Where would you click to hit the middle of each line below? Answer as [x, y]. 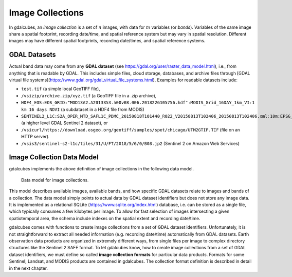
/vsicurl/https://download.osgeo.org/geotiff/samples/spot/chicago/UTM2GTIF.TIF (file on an [131, 129]
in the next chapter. [28, 268]
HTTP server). [35, 137]
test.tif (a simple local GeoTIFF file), [61, 89]
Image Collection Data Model [54, 157]
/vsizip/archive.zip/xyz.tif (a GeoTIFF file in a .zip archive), [89, 95]
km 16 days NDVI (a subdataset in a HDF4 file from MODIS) [83, 109]
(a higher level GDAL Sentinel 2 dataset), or [64, 123]
